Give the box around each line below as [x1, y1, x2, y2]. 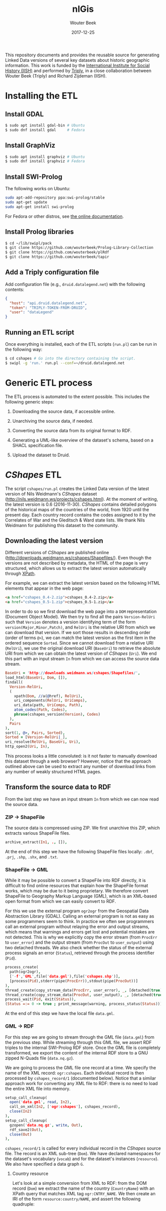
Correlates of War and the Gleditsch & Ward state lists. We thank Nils [5, 517, 145, 523]
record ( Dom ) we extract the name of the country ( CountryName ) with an [12, 1185, 155, 1191]
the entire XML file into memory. [5, 1086, 71, 1091]
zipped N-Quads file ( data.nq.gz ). [5, 1055, 74, 1061]
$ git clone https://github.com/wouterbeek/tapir [5, 254, 110, 260]
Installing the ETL [5, 90, 78, 102]
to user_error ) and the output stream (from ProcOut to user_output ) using [5, 939, 154, 945]
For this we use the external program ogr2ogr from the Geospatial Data [5, 908, 149, 914]
